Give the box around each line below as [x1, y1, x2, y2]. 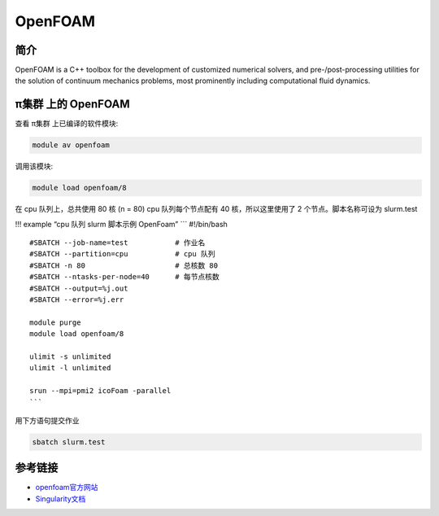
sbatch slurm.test [32, 437, 106, 447]
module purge [29, 317, 81, 327]
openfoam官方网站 [35, 483, 98, 492]
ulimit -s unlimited [29, 352, 111, 361]
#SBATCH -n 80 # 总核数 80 [29, 260, 219, 270]
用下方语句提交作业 [15, 415, 80, 425]
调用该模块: [15, 161, 54, 171]
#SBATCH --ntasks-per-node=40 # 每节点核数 [29, 273, 219, 282]
